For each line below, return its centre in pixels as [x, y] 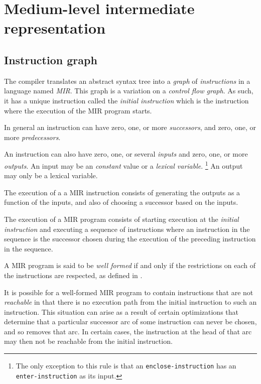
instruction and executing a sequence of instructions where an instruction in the [127, 229]
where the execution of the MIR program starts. [78, 110]
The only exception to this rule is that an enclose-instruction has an [126, 366]
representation [55, 28]
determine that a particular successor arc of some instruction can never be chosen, [130, 322]
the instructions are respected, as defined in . [73, 275]
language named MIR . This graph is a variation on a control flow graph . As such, [129, 91]
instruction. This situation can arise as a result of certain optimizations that [121, 311]
